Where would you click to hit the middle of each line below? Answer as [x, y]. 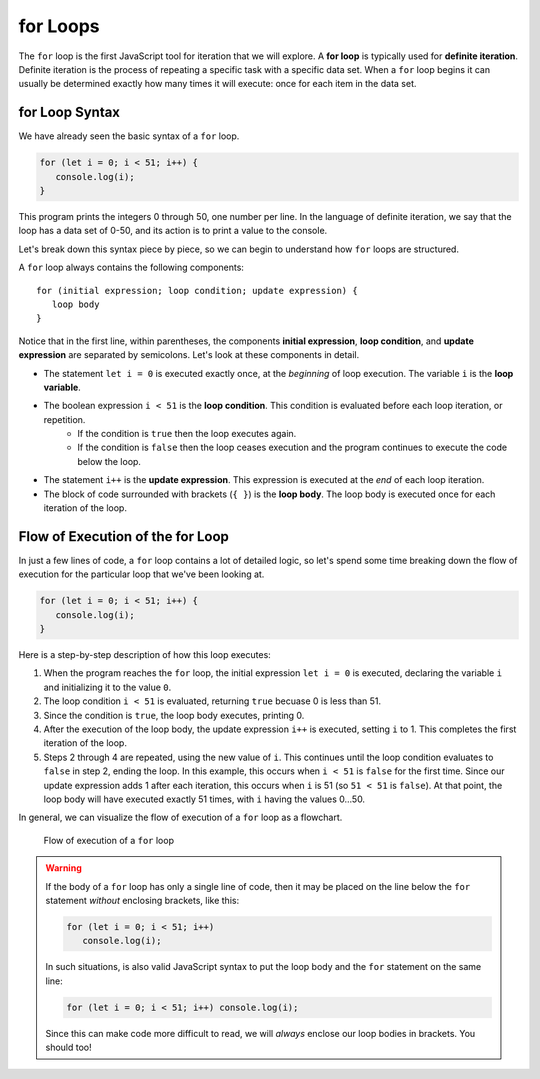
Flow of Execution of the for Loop [124, 536]
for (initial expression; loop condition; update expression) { [197, 290]
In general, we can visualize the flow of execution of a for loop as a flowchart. [180, 817]
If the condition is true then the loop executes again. [187, 434]
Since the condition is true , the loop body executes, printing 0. [174, 715]
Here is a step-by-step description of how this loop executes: [145, 655]
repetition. [64, 419]
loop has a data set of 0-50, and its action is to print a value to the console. [173, 231]
